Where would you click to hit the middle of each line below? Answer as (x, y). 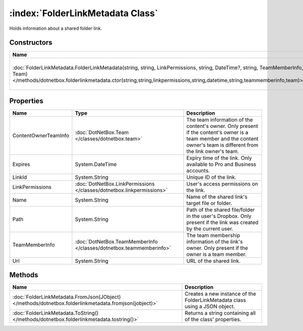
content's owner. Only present (222, 126)
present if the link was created (222, 222)
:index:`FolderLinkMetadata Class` (84, 13)
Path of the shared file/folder (220, 210)
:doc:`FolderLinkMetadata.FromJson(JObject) (67, 297)
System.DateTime (96, 164)
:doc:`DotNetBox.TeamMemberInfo (116, 242)
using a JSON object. (210, 307)
